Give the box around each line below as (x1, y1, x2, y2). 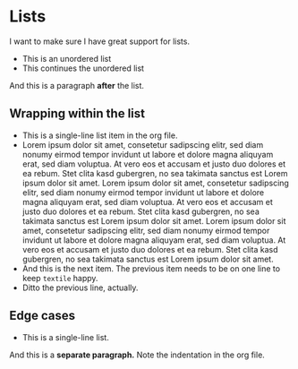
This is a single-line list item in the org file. (21, 130, 178, 141)
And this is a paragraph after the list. (9, 80, 145, 90)
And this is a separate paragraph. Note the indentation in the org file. (9, 349, 266, 360)
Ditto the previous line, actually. (21, 282, 139, 293)
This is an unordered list (21, 53, 112, 64)
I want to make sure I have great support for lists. (9, 36, 191, 47)
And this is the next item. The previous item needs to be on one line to (21, 262, 280, 274)
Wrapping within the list (9, 106, 146, 122)
